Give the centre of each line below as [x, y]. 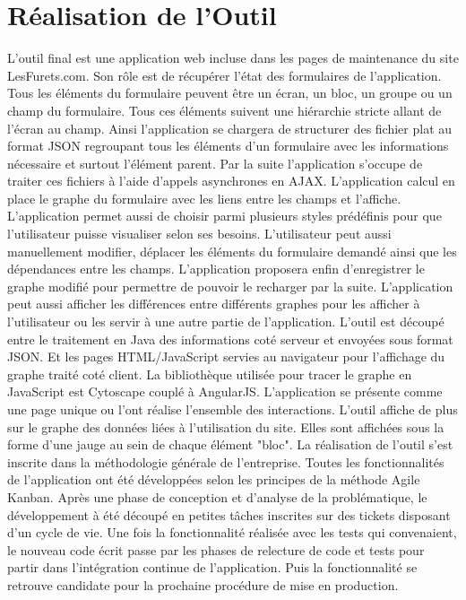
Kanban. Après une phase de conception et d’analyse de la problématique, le [217, 496]
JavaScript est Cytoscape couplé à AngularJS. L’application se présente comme [225, 391]
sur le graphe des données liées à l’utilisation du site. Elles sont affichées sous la [226, 426]
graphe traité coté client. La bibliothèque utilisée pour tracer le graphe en [210, 374]
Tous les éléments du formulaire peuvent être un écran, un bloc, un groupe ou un [230, 93]
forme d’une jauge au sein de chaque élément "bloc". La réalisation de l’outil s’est [230, 444]
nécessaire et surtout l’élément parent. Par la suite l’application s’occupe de [215, 163]
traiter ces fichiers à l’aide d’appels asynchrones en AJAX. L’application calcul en [231, 181]
